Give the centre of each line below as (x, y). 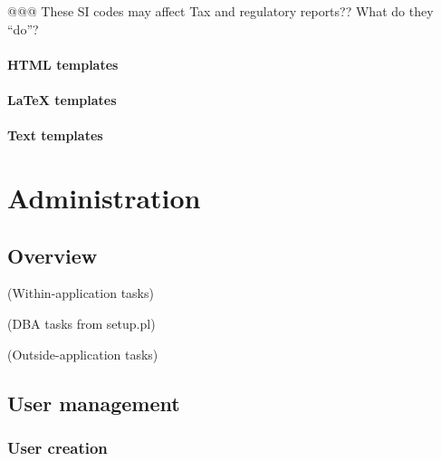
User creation (58, 447)
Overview (53, 255)
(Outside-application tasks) (83, 354)
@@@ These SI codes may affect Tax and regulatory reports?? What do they (220, 11)
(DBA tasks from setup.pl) (81, 323)
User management (94, 403)
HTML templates (63, 64)
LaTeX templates (62, 99)
